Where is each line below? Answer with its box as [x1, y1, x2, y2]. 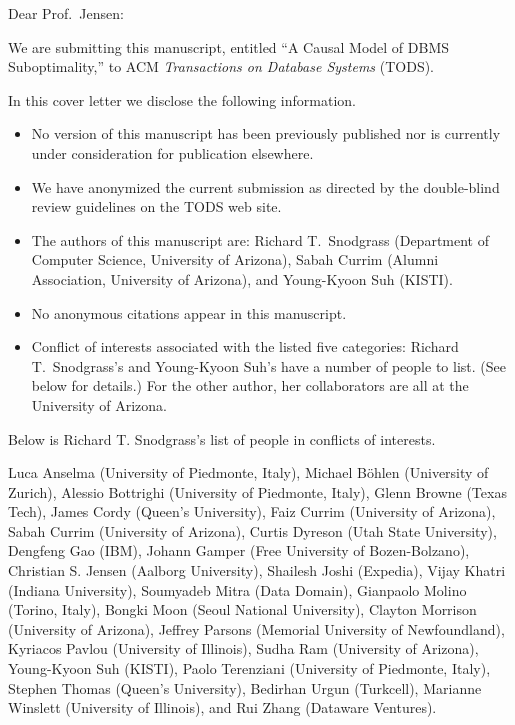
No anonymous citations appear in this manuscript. [31, 302, 347, 323]
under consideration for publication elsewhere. [31, 142, 314, 163]
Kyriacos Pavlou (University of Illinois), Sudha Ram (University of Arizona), [8, 638, 479, 659]
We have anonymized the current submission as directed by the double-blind [31, 176, 500, 197]
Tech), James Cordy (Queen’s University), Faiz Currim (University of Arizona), [8, 501, 496, 522]
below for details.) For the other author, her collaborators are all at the [31, 375, 469, 396]
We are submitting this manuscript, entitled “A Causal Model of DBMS [8, 36, 450, 57]
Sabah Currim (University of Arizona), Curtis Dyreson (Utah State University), [8, 520, 497, 541]
